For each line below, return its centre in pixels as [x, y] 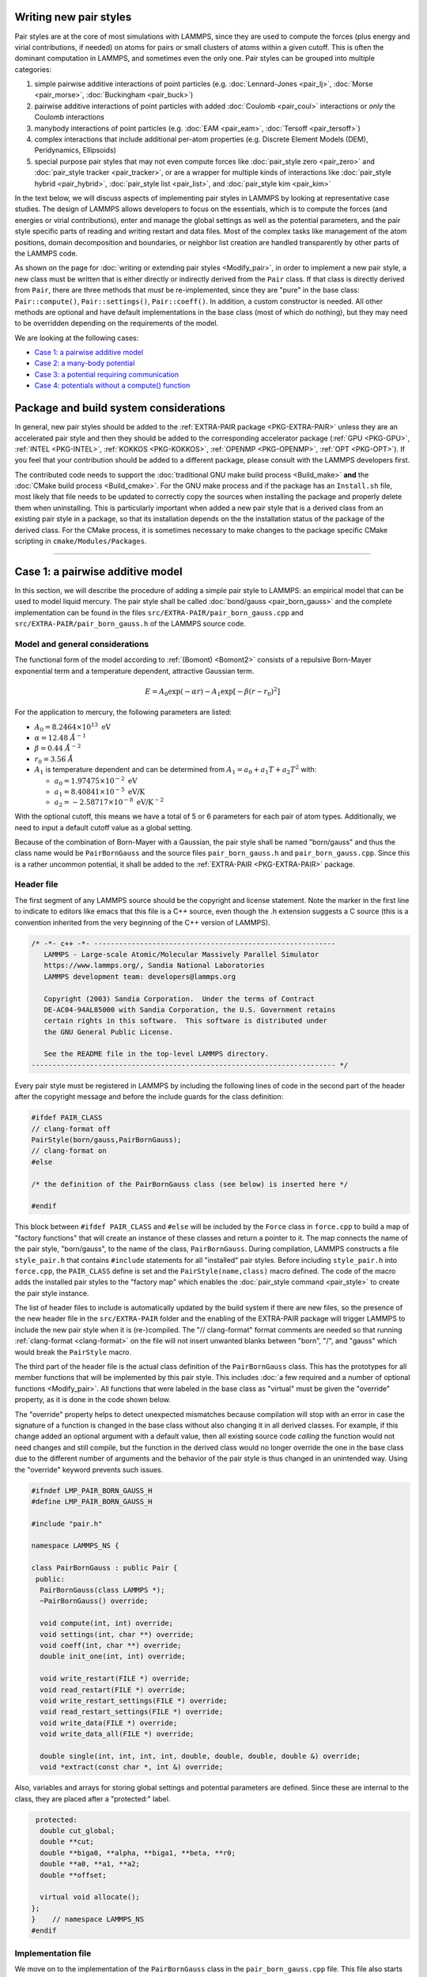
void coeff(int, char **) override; [111, 1645]
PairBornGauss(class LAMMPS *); [102, 1590]
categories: [33, 69]
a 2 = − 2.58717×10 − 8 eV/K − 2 [109, 803]
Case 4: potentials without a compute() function [112, 386]
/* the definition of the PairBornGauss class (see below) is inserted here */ [190, 1184]
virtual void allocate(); [90, 1897]
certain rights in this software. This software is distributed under [186, 1021]
